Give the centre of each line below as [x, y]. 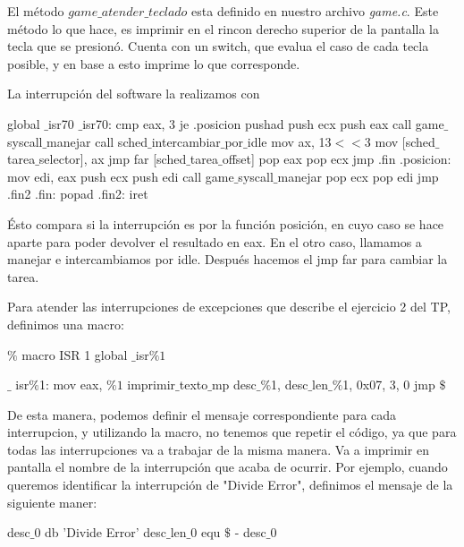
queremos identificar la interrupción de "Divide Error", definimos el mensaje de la [230, 485]
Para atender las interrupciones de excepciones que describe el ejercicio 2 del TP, [229, 307]
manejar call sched [97, 141]
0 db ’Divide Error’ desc [101, 532]
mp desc [234, 385]
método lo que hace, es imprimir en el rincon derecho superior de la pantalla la [223, 28]
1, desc [290, 385]
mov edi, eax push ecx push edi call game [121, 176]
